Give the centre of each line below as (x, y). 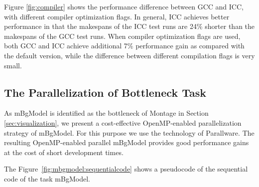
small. (13, 65)
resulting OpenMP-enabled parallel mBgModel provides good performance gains (127, 142)
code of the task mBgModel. (47, 178)
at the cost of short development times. (64, 152)
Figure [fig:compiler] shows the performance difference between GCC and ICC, (124, 6)
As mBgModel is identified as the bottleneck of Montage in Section (106, 113)
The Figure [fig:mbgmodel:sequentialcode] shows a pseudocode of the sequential (126, 169)
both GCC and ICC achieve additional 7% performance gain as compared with (124, 46)
